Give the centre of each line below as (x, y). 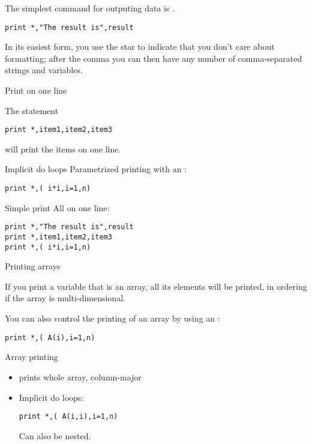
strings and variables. (44, 70)
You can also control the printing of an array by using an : (112, 318)
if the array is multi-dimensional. (65, 298)
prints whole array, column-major (80, 376)
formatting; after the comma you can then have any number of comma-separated (154, 58)
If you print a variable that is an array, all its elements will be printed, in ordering (156, 286)
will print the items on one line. (63, 148)
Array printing (31, 357)
